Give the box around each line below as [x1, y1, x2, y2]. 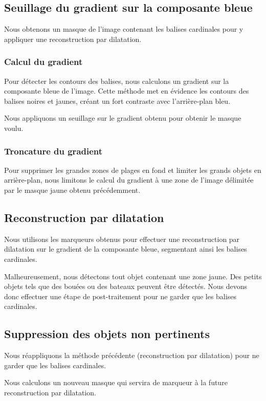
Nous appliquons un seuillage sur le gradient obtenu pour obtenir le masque [4, 113, 241, 123]
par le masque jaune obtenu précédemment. [4, 184, 141, 195]
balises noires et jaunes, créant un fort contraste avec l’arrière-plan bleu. [4, 95, 231, 106]
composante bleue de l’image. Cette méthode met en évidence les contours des [4, 85, 249, 96]
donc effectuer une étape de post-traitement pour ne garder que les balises [4, 291, 236, 301]
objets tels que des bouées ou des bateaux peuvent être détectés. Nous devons [4, 281, 248, 292]
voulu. [4, 122, 24, 133]
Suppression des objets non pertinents [4, 326, 210, 342]
